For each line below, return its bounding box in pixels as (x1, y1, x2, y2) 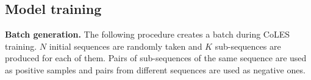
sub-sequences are (215, 39, 281, 52)
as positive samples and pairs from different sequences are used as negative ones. (5, 63, 306, 76)
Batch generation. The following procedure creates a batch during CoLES (5, 28, 290, 41)
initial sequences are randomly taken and (49, 39, 202, 52)
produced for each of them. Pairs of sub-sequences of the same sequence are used (5, 52, 307, 64)
